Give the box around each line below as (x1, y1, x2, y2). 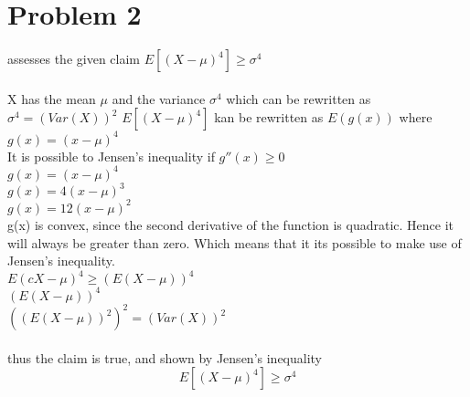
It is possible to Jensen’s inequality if (7, 146, 215, 165)
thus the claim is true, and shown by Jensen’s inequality (7, 348, 323, 367)
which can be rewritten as (226, 89, 371, 108)
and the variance (112, 89, 206, 108)
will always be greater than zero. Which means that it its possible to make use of (7, 233, 462, 252)
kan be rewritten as (214, 108, 324, 127)
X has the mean (7, 89, 96, 108)
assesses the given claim (7, 49, 140, 68)
